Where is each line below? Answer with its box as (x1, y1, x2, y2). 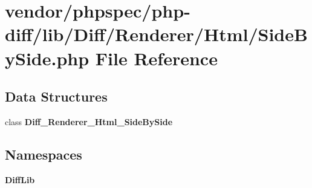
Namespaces (5, 144, 82, 163)
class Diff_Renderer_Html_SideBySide (5, 115, 173, 128)
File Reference (95, 45, 218, 70)
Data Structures (5, 87, 108, 106)
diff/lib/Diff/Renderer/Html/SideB (5, 22, 308, 47)
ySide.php (5, 45, 89, 70)
